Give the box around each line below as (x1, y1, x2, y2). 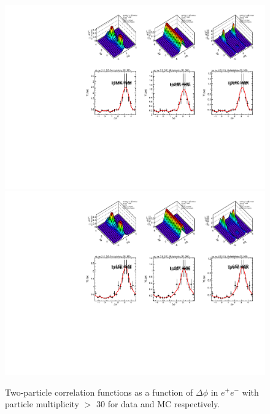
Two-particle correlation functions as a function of (5, 385, 193, 398)
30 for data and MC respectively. (96, 397, 220, 410)
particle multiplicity (5, 397, 80, 410)
